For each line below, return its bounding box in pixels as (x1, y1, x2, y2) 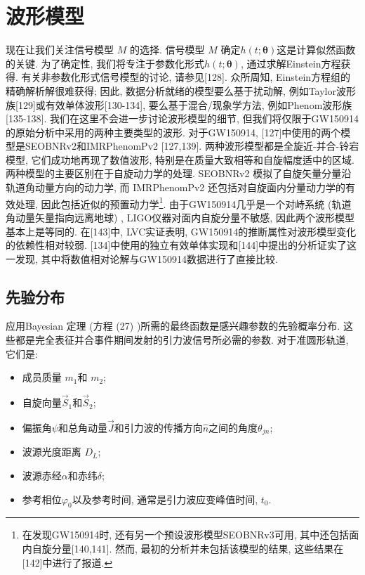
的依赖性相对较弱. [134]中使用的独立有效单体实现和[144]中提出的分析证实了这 (6, 238, 357, 252)
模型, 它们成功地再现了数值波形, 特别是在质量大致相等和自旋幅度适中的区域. (6, 152, 354, 167)
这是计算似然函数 (277, 42, 356, 57)
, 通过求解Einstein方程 (240, 56, 341, 70)
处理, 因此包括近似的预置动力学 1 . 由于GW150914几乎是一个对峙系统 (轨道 (15, 194, 352, 211)
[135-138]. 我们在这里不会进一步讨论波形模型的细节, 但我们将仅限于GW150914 (6, 111, 359, 126)
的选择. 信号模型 (129, 42, 205, 57)
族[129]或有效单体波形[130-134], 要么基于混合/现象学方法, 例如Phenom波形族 (6, 97, 352, 112)
